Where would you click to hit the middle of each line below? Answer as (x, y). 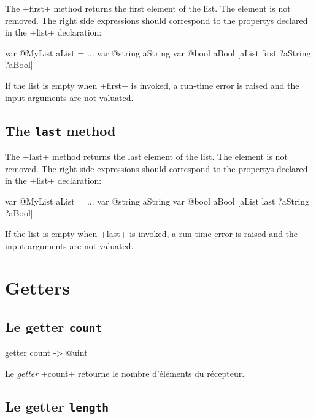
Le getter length (57, 406)
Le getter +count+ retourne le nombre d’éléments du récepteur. (125, 373)
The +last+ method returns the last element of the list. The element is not (146, 156)
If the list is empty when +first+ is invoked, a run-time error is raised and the (152, 85)
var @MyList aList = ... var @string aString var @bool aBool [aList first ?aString (158, 52)
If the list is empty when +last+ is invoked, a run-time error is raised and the (152, 233)
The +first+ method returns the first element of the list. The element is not (148, 8)
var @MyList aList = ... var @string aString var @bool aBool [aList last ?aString (157, 201)
